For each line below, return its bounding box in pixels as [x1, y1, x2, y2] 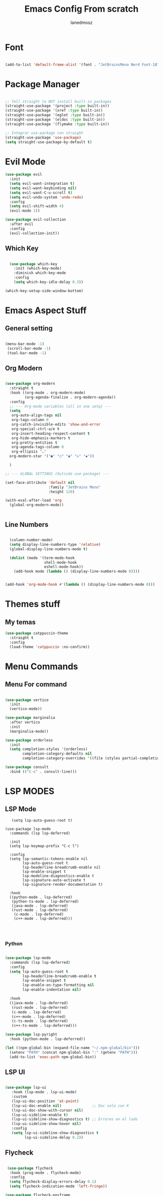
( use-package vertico [5, 698, 49, 702]
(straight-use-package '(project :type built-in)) [5, 103, 110, 108]
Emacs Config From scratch [24, 3, 139, 15]
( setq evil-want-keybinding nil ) [9, 185, 77, 191]
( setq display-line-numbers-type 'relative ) [9, 542, 101, 547]
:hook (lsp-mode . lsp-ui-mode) [11, 1090, 77, 1095]
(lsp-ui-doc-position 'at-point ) [11, 1098, 79, 1103]
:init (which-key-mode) [14, 266, 62, 271]
